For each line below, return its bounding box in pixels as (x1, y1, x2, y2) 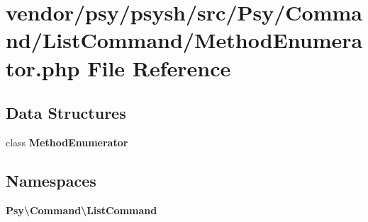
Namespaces (6, 169, 96, 191)
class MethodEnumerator (6, 134, 128, 149)
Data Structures (6, 102, 126, 124)
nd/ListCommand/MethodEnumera (6, 25, 363, 54)
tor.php (6, 53, 80, 82)
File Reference (87, 53, 231, 82)
